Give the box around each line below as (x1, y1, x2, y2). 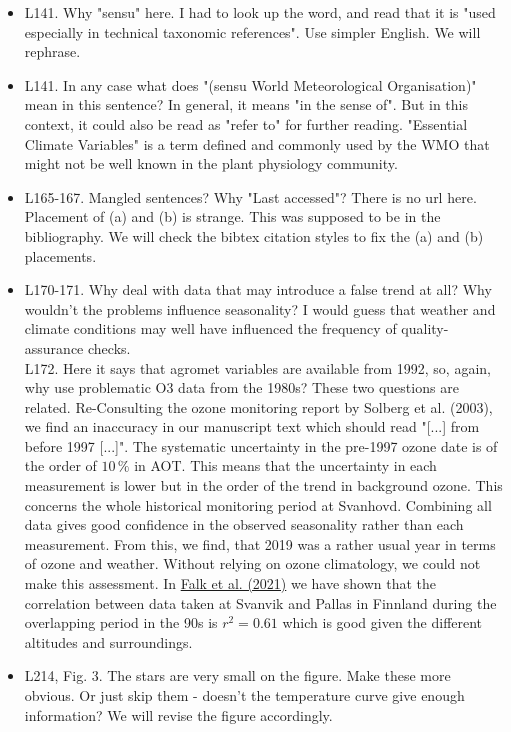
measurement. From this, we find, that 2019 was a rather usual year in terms (24, 533, 496, 554)
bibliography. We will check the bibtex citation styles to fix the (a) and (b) (24, 225, 484, 246)
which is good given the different (282, 612, 483, 633)
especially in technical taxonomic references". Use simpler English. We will (24, 21, 481, 42)
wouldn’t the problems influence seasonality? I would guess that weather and (24, 298, 496, 319)
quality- (401, 318, 449, 339)
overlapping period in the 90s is (24, 612, 218, 633)
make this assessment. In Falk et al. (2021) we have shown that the (24, 573, 437, 594)
